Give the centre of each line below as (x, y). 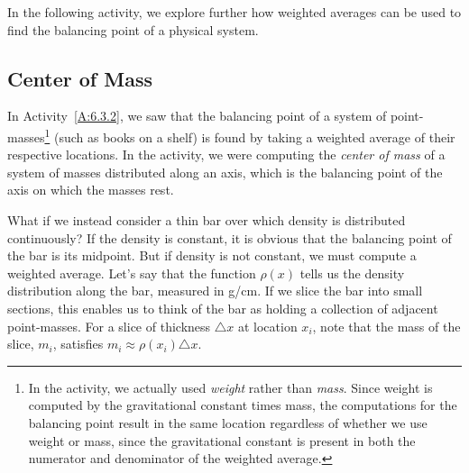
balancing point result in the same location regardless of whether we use (228, 422)
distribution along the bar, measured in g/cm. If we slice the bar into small (215, 291)
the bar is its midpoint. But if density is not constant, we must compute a (212, 255)
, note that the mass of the (386, 326)
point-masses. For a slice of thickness (109, 326)
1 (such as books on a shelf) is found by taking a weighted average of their (250, 135)
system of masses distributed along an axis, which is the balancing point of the (225, 172)
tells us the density (352, 273)
